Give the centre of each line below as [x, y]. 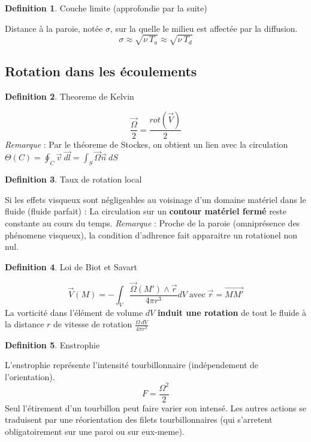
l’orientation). [30, 376]
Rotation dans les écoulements [101, 71]
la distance [25, 324]
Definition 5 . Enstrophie [52, 344]
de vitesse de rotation [93, 324]
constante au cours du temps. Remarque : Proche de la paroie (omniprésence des [153, 223]
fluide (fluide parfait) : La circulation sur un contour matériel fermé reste [146, 211]
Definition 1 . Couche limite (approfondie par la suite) [106, 8]
